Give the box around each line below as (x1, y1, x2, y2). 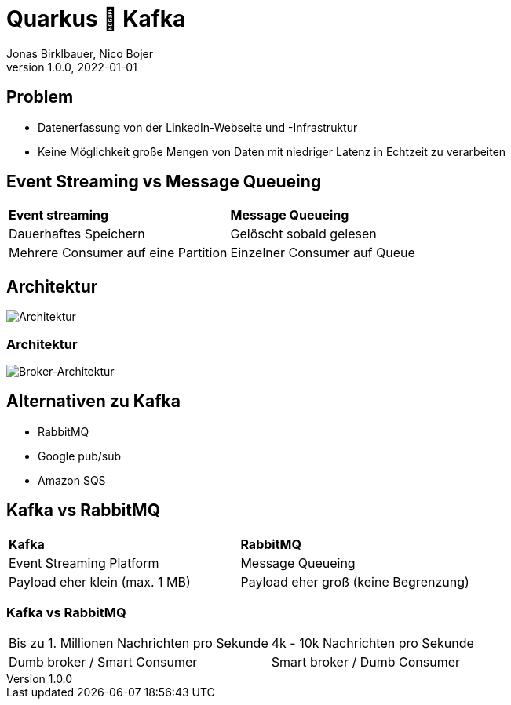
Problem (6, 87, 74, 107)
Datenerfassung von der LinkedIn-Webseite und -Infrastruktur (38, 120, 358, 134)
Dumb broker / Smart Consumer (9, 654, 198, 670)
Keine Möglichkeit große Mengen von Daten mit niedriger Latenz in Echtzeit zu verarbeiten (38, 144, 506, 158)
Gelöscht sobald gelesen (230, 226, 377, 242)
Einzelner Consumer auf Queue (230, 245, 415, 261)
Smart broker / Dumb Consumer (271, 654, 460, 670)
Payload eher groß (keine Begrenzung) (240, 573, 469, 590)
